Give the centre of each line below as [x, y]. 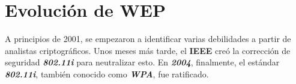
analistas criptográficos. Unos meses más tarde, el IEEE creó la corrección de [148, 50]
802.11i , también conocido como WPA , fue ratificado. [107, 73]
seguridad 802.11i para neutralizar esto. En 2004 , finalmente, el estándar [142, 62]
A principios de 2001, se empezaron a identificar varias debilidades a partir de [148, 39]
